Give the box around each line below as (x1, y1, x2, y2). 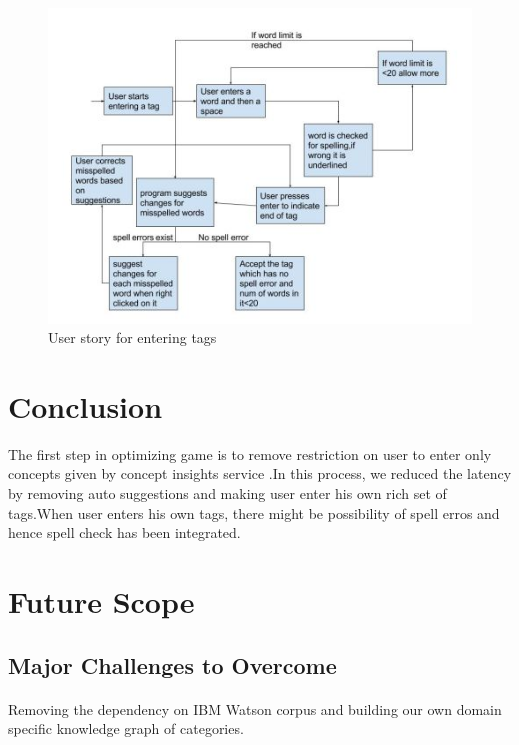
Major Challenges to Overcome (8, 649, 337, 680)
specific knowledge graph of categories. (8, 718, 244, 739)
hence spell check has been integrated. (8, 522, 241, 543)
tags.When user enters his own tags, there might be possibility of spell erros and (8, 502, 500, 523)
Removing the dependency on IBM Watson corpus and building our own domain (8, 698, 502, 719)
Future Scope (8, 581, 195, 622)
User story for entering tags (48, 327, 217, 348)
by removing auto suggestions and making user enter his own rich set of (8, 483, 447, 504)
